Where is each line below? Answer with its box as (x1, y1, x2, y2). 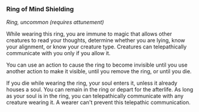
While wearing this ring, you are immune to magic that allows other (6, 30, 172, 38)
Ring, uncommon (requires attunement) (6, 19, 104, 26)
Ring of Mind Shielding (6, 5, 74, 13)
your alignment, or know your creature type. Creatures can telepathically (6, 43, 187, 50)
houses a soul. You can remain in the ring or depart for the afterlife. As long (6, 86, 194, 93)
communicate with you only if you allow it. (6, 50, 111, 57)
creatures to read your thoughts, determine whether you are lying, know (6, 37, 186, 44)
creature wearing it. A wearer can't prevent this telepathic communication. (6, 99, 191, 106)
